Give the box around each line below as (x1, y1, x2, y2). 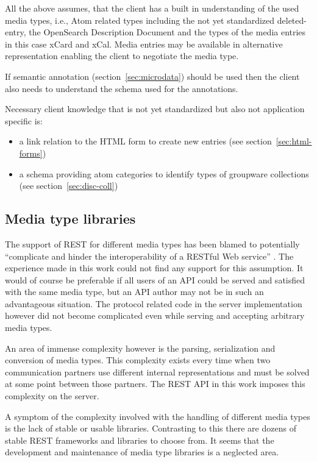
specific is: (5, 114, 43, 127)
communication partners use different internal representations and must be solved (5, 365, 310, 378)
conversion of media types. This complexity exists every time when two (5, 354, 271, 366)
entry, (5, 26, 26, 38)
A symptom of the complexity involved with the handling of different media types (5, 410, 310, 422)
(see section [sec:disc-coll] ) (19, 179, 118, 192)
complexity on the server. (5, 389, 99, 402)
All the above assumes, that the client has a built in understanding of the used (5, 2, 299, 14)
